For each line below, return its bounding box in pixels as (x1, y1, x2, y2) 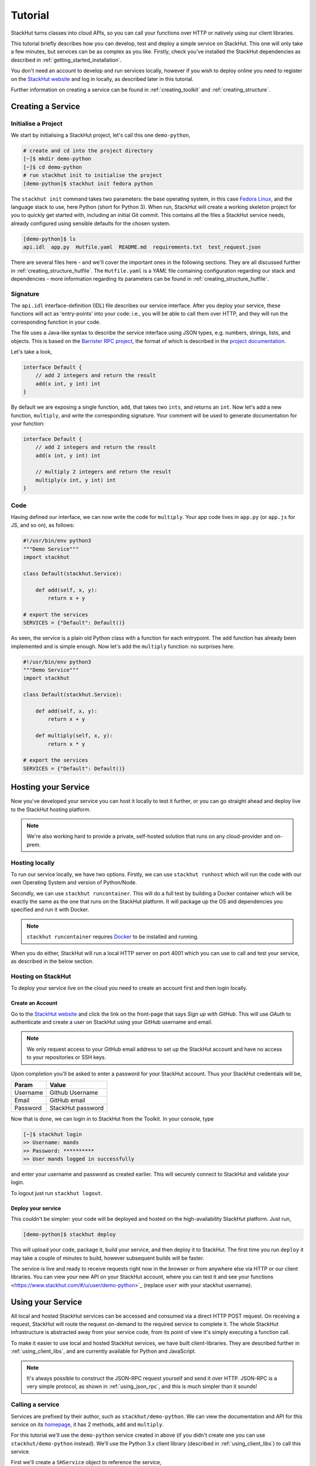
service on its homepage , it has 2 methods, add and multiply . (11, 1421, 164, 1428)
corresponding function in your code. (11, 318, 101, 325)
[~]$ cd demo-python (23, 164, 82, 170)
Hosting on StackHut (11, 972, 71, 980)
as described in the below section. (11, 958, 94, 965)
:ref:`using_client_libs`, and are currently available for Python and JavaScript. (11, 1348, 196, 1355)
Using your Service (11, 1297, 83, 1307)
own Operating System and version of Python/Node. (11, 879, 138, 886)
